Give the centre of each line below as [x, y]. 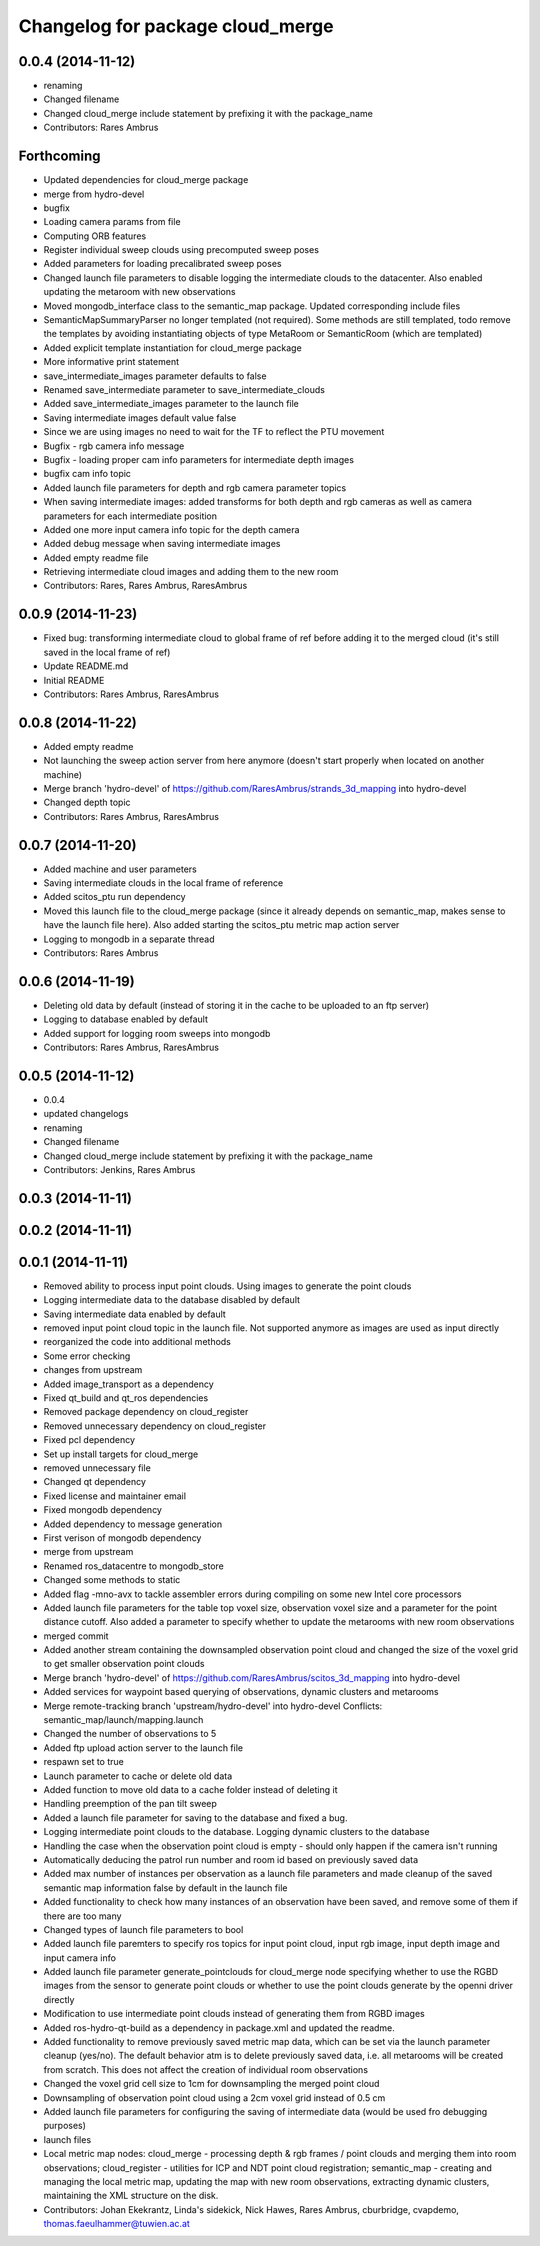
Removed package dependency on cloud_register [146, 1412]
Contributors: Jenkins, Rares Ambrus [119, 1169]
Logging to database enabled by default [126, 1019]
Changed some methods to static [112, 1580]
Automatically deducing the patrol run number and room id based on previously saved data [231, 1859]
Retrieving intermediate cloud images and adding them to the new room [191, 572]
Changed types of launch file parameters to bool [143, 1929]
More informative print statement [111, 362]
